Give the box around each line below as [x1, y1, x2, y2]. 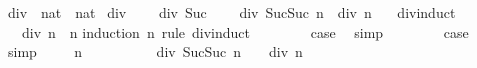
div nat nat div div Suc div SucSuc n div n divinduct [7, 2, 456, 22]
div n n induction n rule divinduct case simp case [21, 21, 469, 42]
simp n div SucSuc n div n [7, 41, 303, 62]
